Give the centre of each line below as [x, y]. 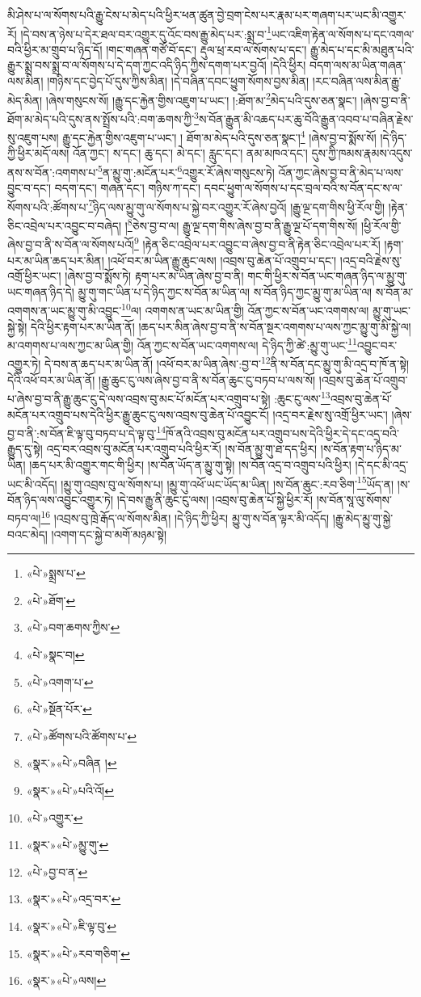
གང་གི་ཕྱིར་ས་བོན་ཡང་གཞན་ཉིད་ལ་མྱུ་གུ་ [327, 276]
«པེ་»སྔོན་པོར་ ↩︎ [59, 709]
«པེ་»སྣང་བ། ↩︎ [55, 655]
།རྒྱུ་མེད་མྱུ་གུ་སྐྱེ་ [363, 518]
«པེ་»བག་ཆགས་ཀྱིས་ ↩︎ [73, 627]
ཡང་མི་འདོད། [32, 484]
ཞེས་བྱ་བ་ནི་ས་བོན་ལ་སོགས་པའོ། [71, 244]
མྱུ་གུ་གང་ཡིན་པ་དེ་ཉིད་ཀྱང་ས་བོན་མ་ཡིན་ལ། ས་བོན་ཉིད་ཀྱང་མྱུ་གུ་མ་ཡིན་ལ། [225, 291]
